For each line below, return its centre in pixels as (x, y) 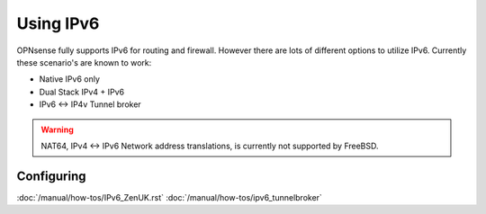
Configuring (51, 176)
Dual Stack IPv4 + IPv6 (82, 92)
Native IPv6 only (70, 79)
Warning (57, 129)
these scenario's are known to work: (84, 62)
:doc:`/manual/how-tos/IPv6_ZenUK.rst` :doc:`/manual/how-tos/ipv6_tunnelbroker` (170, 197)
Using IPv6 (58, 23)
